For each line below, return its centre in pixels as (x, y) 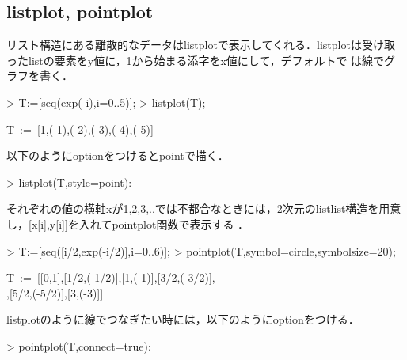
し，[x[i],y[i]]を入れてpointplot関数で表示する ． (128, 224)
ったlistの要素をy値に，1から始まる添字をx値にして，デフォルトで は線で (196, 60)
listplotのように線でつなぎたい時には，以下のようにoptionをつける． (183, 319)
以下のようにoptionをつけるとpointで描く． (118, 155)
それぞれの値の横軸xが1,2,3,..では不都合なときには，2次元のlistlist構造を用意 (204, 208)
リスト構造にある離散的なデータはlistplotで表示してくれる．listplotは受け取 (201, 45)
